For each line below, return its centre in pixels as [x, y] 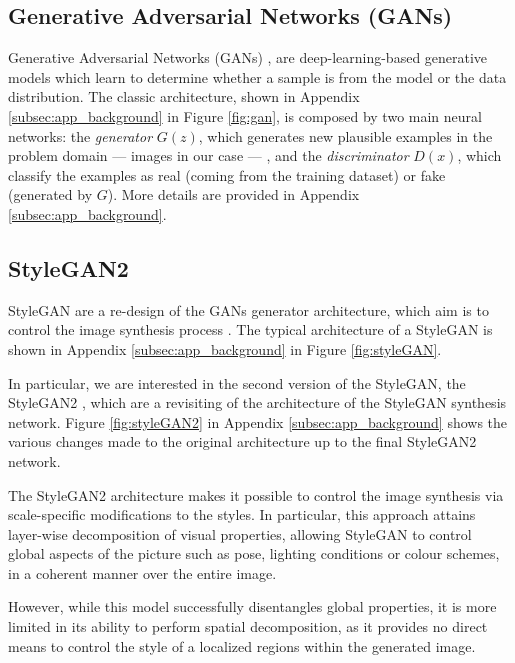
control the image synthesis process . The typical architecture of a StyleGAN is [250, 329]
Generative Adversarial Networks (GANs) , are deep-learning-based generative [248, 57]
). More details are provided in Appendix [233, 194]
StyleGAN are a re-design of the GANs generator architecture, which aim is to [248, 309]
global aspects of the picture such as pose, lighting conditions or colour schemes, [254, 553]
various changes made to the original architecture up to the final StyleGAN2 [242, 441]
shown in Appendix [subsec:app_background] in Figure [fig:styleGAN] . [225, 348]
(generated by [50, 194]
